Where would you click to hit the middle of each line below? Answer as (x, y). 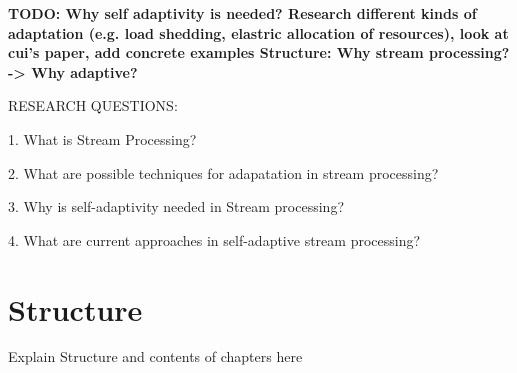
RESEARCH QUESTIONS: (93, 105)
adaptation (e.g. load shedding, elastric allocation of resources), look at (258, 32)
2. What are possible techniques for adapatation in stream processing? (223, 172)
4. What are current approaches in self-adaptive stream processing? (214, 239)
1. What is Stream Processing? (102, 138)
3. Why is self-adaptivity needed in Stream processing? (176, 206)
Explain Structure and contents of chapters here (155, 356)
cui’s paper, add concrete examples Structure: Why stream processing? (259, 52)
